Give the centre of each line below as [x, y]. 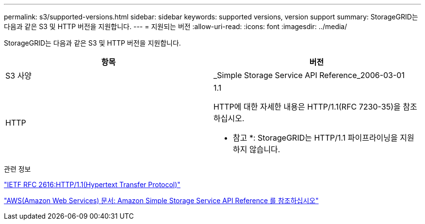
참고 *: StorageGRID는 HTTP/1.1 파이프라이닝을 [315, 138]
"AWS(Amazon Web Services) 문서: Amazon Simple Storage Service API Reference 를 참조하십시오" [161, 200]
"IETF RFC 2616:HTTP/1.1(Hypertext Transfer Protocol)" [92, 184]
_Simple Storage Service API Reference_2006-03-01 [309, 75]
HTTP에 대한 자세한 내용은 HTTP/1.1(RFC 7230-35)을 [307, 107]
